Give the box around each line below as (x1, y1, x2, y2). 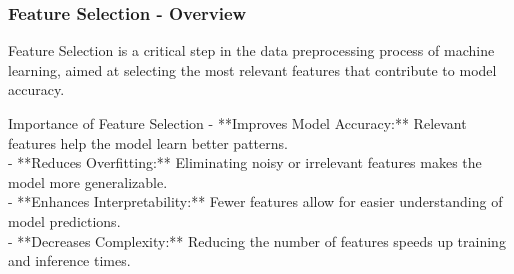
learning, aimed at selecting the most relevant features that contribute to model (8, 59, 497, 80)
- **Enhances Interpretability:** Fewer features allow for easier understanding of (8, 191, 503, 212)
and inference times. (8, 250, 131, 271)
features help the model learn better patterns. (8, 132, 288, 153)
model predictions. (8, 210, 121, 231)
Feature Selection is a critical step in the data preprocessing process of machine (8, 40, 495, 61)
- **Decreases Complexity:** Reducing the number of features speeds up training (8, 230, 506, 251)
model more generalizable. (8, 171, 168, 192)
